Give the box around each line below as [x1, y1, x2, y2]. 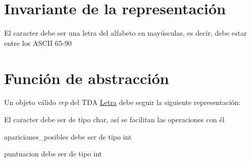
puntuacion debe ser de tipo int [4, 148, 102, 159]
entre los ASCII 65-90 [4, 37, 72, 48]
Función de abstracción [4, 67, 169, 88]
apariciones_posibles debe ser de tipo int [4, 131, 132, 142]
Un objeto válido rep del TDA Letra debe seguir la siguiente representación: [4, 97, 241, 107]
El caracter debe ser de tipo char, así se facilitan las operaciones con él [4, 114, 225, 125]
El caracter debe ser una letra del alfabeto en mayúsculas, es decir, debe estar [4, 28, 247, 38]
